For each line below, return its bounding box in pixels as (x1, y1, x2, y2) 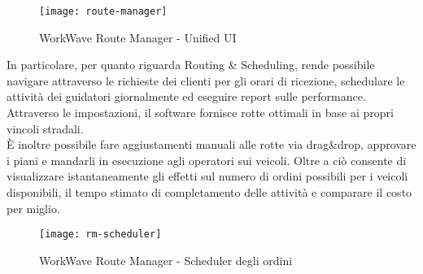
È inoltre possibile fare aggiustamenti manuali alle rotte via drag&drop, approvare (7, 136, 416, 153)
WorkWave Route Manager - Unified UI (39, 28, 237, 46)
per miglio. (7, 199, 60, 216)
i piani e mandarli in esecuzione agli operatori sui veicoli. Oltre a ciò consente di (7, 151, 407, 168)
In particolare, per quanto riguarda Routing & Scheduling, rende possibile (7, 56, 375, 73)
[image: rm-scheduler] (39, 228, 162, 241)
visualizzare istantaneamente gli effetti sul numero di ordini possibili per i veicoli (7, 167, 408, 185)
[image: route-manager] (39, 6, 168, 17)
